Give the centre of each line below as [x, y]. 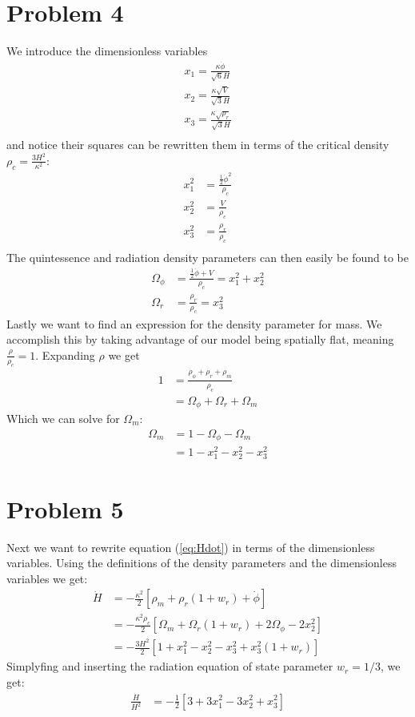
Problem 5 [65, 508]
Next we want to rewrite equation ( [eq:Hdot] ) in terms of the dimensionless [191, 547]
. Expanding [65, 354]
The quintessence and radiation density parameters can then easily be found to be [207, 257]
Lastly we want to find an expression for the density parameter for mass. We [194, 323]
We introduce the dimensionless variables [107, 51]
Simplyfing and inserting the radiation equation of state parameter [170, 666]
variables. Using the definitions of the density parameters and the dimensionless [202, 563]
